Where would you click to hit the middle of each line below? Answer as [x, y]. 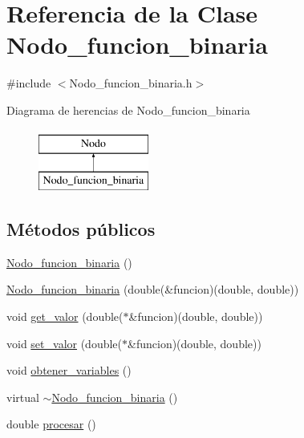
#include [29, 83]
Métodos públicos [81, 229]
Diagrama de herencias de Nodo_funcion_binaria [128, 109]
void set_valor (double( [65, 343]
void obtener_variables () [69, 370]
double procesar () [51, 424]
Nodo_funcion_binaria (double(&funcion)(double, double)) [153, 289]
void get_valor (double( [65, 316]
